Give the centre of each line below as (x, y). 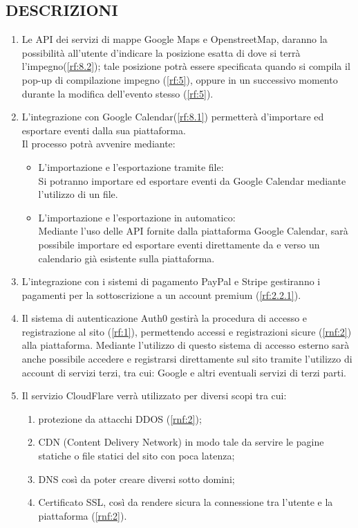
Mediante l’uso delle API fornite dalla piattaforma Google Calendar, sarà (193, 231)
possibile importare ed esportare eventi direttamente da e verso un (179, 244)
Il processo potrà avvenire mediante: (98, 144)
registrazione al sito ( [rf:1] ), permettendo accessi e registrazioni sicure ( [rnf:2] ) (187, 331)
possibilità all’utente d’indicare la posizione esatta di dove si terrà (161, 52)
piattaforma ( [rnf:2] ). (83, 515)
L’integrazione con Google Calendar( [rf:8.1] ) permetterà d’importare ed (173, 117)
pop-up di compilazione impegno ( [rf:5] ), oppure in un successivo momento (180, 79)
